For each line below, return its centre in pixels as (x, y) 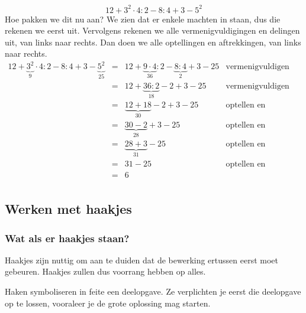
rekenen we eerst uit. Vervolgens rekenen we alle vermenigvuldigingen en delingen (152, 30)
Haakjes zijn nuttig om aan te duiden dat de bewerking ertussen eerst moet (142, 260)
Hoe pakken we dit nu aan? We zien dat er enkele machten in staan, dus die (143, 19)
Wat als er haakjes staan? (67, 238)
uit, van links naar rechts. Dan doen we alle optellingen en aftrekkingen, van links (153, 42)
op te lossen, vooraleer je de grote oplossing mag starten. (108, 303)
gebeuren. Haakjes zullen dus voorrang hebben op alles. (105, 271)
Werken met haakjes (68, 209)
